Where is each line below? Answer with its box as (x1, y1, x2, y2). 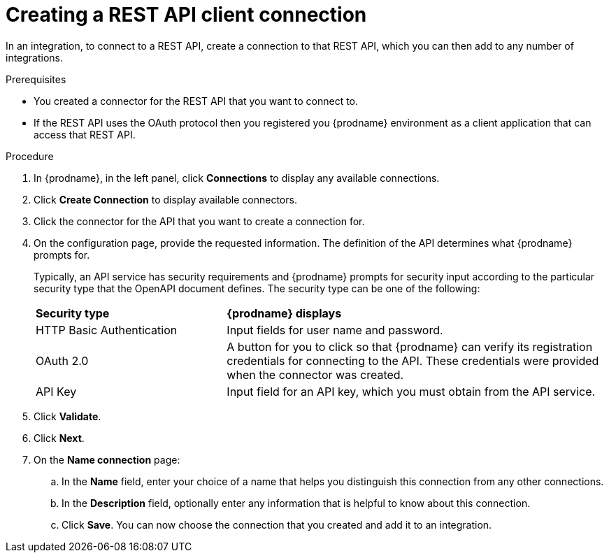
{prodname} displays (227, 306, 342, 320)
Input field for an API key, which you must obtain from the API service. (227, 384, 596, 399)
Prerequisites (6, 73, 66, 85)
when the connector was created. (227, 367, 404, 382)
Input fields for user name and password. (227, 322, 443, 337)
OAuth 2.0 (36, 353, 89, 368)
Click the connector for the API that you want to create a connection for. (34, 215, 365, 227)
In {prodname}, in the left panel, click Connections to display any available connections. (34, 171, 440, 184)
